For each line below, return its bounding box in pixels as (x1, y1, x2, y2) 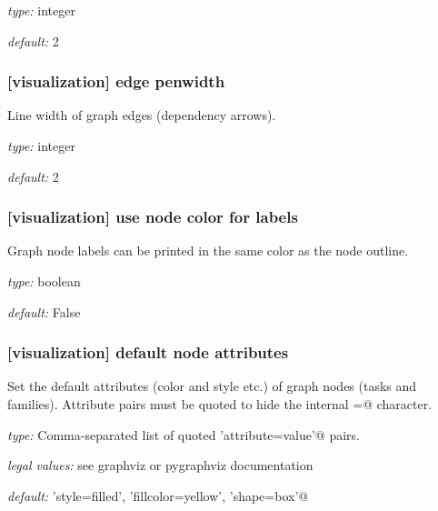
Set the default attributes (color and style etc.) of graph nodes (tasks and (7, 376, 417, 396)
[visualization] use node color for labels (7, 205, 298, 228)
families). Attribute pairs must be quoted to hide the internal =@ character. (7, 395, 433, 413)
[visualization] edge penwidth (7, 70, 225, 93)
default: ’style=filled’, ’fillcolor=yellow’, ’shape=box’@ (7, 486, 309, 505)
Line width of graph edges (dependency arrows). (7, 105, 276, 125)
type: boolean (7, 272, 81, 290)
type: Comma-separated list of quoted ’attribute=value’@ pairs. (7, 425, 360, 444)
